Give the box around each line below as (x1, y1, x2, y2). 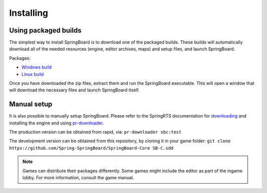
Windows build (21, 64, 52, 70)
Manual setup (9, 100, 53, 109)
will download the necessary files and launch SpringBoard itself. (9, 87, 140, 93)
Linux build (21, 71, 44, 77)
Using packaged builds (9, 26, 82, 35)
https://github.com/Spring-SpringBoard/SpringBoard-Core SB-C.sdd (9, 145, 174, 151)
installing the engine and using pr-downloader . (9, 120, 104, 126)
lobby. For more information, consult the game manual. (22, 175, 134, 181)
